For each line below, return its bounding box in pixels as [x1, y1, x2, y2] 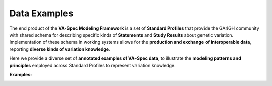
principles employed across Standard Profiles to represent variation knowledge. [9, 62, 176, 68]
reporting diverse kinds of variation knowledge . [9, 46, 110, 52]
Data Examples [9, 8, 74, 19]
